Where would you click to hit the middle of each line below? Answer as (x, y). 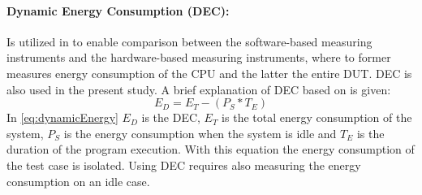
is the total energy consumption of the (317, 117)
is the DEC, (171, 117)
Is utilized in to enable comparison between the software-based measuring (189, 41)
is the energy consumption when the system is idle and (200, 133)
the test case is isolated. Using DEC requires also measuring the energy (184, 165)
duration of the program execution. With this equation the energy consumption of (211, 149)
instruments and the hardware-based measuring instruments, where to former (199, 57)
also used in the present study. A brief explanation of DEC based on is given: (199, 89)
